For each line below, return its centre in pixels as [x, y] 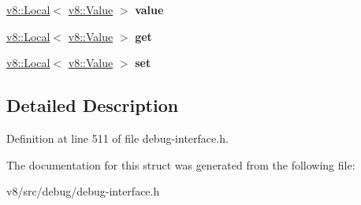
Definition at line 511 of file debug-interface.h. [117, 138]
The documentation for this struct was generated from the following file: [181, 164]
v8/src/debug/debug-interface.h [83, 191]
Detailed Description [93, 105]
